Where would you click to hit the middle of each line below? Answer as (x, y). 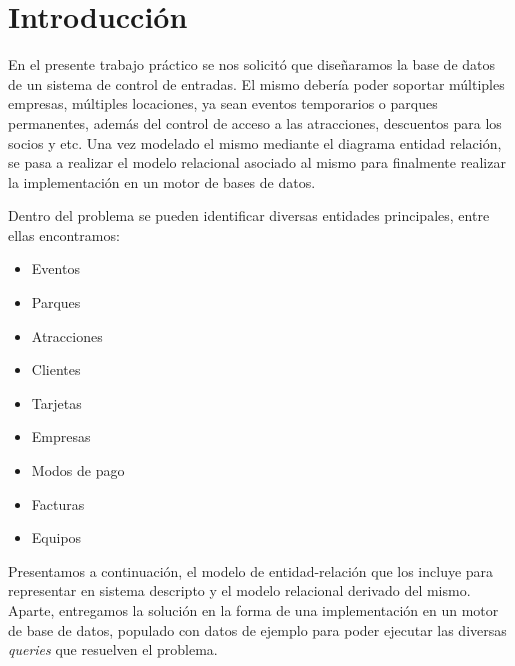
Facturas (58, 503)
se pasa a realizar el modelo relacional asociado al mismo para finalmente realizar (257, 162)
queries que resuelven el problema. (113, 649)
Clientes (56, 369)
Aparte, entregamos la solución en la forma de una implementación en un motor (253, 610)
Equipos (56, 537)
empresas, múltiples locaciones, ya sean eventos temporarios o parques (223, 103)
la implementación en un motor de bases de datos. (162, 181)
